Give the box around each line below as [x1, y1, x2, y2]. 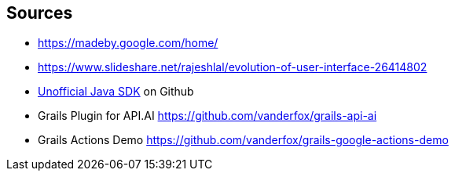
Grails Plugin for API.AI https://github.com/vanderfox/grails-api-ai [38, 109, 377, 123]
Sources [6, 3, 73, 23]
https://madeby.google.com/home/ [38, 36, 218, 50]
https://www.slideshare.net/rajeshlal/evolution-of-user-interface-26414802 [38, 60, 427, 74]
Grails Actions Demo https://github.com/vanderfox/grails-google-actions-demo [38, 133, 449, 147]
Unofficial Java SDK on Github [38, 85, 194, 99]
